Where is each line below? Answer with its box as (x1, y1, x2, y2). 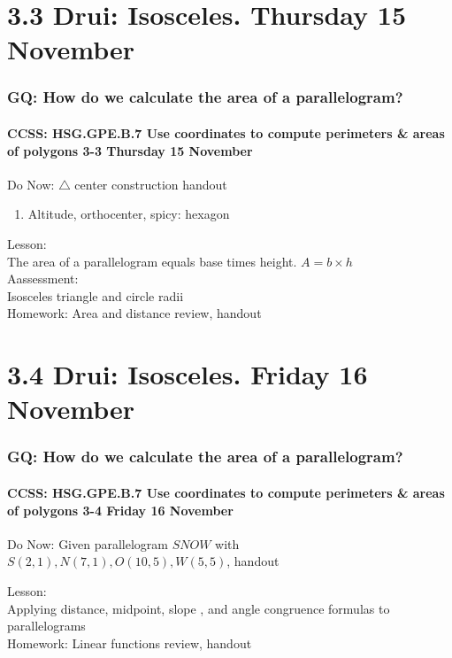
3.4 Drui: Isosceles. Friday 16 (7, 356, 368, 392)
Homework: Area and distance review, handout (7, 304, 262, 322)
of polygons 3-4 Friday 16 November (7, 500, 234, 519)
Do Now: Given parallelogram (7, 534, 168, 553)
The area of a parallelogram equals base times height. (7, 252, 297, 270)
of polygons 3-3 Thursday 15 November (7, 141, 253, 159)
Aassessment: (7, 269, 79, 288)
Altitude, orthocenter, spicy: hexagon (27, 205, 230, 223)
